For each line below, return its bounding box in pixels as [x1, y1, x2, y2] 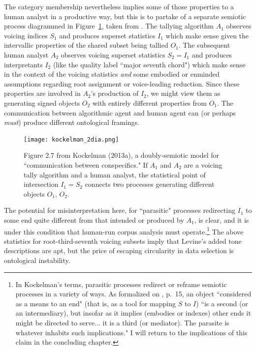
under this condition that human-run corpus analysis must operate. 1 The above [4, 225, 244, 236]
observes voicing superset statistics [61, 49, 165, 59]
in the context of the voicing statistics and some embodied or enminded [4, 69, 220, 79]
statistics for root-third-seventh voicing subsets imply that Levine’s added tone [4, 235, 242, 246]
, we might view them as [146, 88, 221, 98]
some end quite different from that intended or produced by [4, 214, 184, 225]
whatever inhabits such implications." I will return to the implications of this [15, 327, 248, 337]
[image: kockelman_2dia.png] [24, 136, 119, 143]
